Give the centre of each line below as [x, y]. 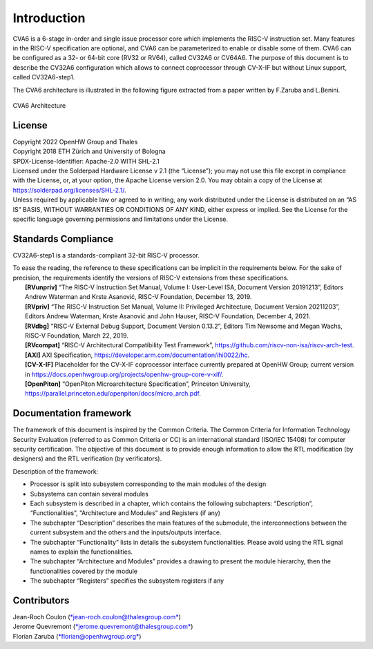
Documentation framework [72, 413]
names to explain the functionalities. [82, 552]
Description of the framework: [56, 471]
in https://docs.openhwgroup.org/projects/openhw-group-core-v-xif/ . [124, 374]
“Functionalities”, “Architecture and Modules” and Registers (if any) [125, 513]
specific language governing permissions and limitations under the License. [120, 219]
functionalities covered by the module [84, 571]
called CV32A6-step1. [44, 77]
